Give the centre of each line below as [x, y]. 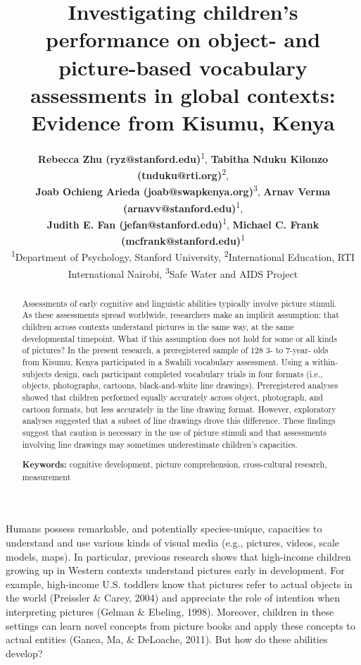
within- [325, 361]
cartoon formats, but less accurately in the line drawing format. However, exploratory [179, 409]
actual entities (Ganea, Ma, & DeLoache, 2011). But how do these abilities [167, 639]
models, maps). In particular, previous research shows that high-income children [178, 556]
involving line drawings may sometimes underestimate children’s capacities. [160, 444]
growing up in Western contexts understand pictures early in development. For [175, 570]
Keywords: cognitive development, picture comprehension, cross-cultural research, [175, 465]
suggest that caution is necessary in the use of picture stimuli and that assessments [174, 432]
